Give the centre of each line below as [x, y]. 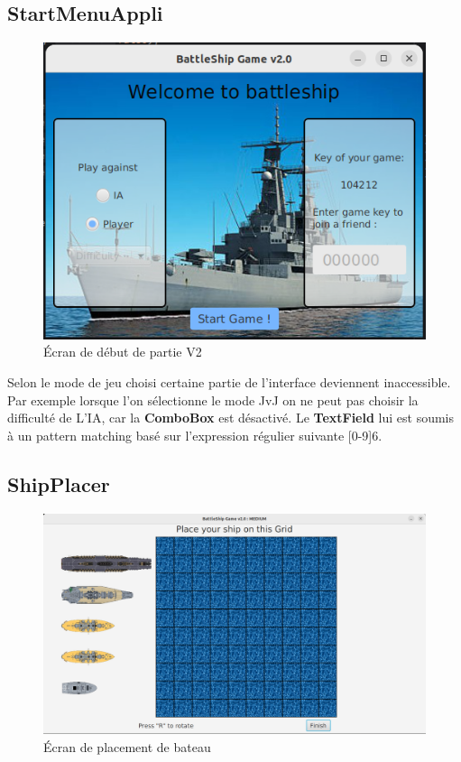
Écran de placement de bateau [127, 746]
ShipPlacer [59, 483]
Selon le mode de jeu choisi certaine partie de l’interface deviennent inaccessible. [229, 382]
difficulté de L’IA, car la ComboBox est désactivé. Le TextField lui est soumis [231, 418]
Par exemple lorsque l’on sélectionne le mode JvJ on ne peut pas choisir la [213, 400]
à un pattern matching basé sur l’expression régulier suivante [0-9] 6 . [195, 435]
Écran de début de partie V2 [123, 352]
